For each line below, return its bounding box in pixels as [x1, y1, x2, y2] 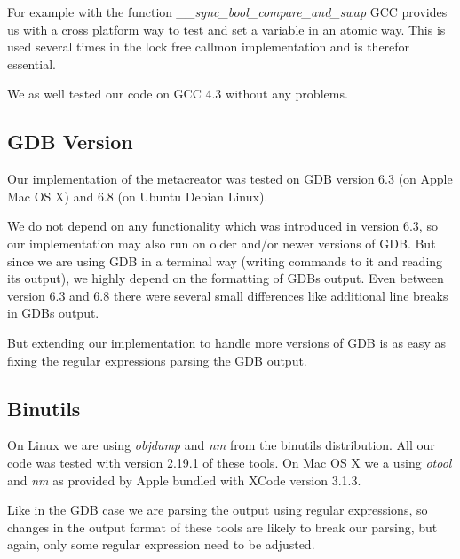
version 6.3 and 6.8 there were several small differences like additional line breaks [7, 286, 448, 304]
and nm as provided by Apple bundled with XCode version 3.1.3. [7, 470, 361, 489]
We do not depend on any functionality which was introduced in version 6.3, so [7, 217, 438, 235]
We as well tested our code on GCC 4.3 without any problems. [7, 84, 348, 103]
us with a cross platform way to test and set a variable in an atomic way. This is [7, 20, 446, 38]
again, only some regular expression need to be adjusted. [7, 535, 315, 554]
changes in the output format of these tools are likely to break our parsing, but [7, 517, 438, 536]
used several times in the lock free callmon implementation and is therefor [7, 37, 410, 56]
